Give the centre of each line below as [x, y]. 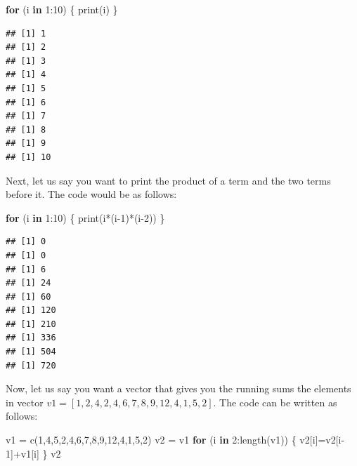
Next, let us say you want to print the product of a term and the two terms [168, 180]
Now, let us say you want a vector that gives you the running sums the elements [178, 388]
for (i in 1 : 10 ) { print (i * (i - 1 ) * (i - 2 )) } [85, 217]
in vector [25, 402]
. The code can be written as [275, 402]
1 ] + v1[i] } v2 [33, 453]
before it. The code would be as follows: [91, 194]
